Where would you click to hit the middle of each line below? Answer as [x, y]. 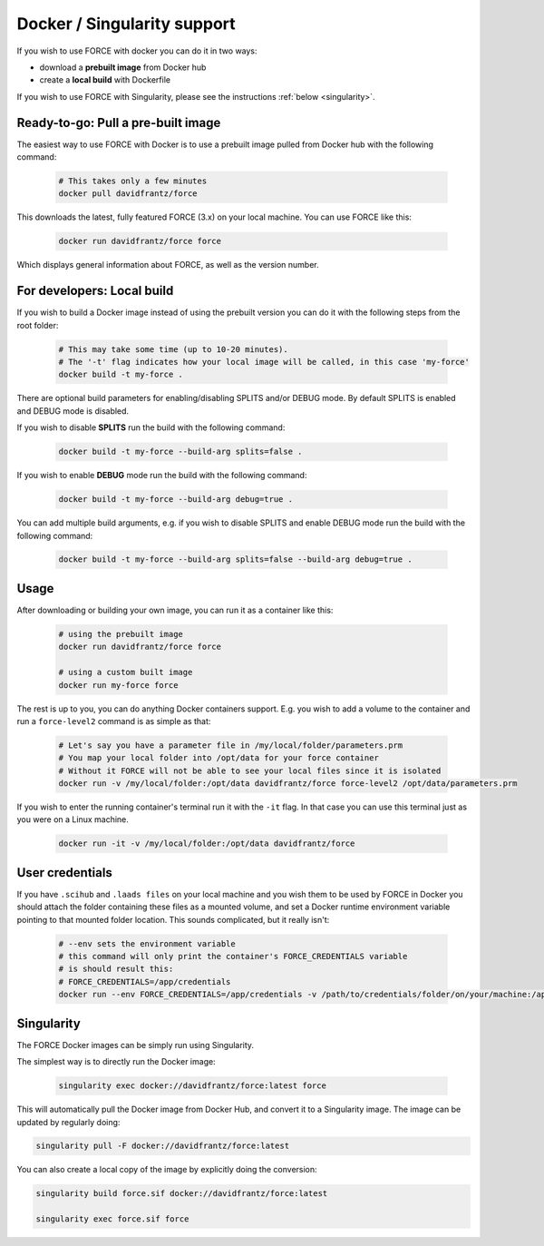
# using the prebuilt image [121, 634]
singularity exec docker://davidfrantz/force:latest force [192, 1086]
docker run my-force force [118, 685]
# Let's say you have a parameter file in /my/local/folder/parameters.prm [231, 745]
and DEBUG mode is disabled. [73, 411]
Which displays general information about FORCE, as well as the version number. [168, 265]
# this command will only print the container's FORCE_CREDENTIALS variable [233, 957]
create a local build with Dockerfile [105, 80]
